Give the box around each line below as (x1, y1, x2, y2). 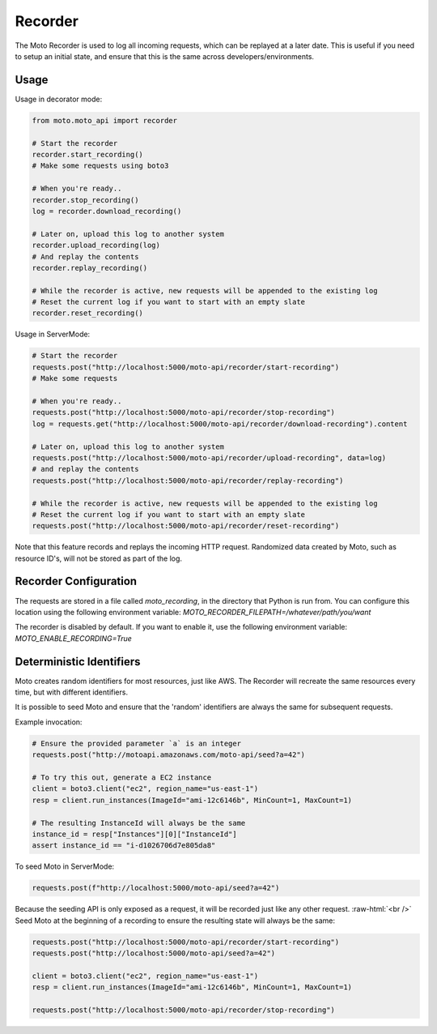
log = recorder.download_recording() (32, 207, 182, 216)
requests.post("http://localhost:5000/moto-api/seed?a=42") (32, 949, 276, 958)
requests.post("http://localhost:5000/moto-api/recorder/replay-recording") (32, 476, 344, 485)
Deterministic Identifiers (15, 655, 141, 669)
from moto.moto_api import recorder (32, 116, 178, 125)
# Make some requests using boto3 (32, 161, 169, 170)
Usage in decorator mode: (15, 94, 103, 104)
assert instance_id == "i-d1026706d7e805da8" (32, 841, 216, 850)
